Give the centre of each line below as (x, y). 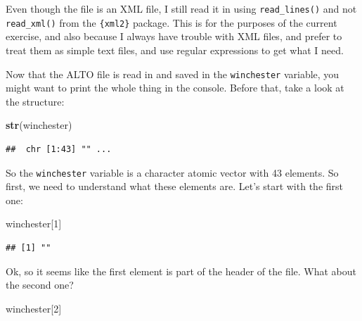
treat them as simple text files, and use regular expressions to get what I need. (175, 50)
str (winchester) (39, 125)
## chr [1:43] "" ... (59, 149)
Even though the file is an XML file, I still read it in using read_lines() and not (181, 8)
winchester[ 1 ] (34, 224)
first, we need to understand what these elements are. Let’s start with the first (174, 186)
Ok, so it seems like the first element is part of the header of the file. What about (181, 271)
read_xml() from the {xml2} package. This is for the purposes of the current (172, 22)
